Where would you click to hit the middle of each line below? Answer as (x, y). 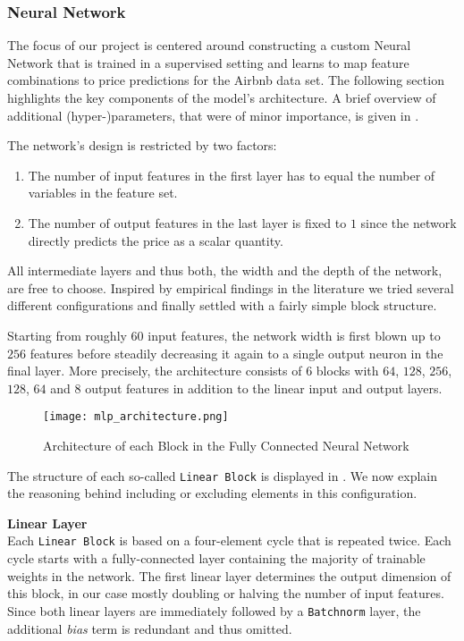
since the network (409, 222)
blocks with (347, 371)
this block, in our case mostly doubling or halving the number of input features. (226, 593)
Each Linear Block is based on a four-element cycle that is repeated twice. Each (229, 540)
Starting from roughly (67, 335)
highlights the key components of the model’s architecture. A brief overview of (222, 97)
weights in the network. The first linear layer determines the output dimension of (229, 575)
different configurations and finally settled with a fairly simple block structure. (222, 305)
